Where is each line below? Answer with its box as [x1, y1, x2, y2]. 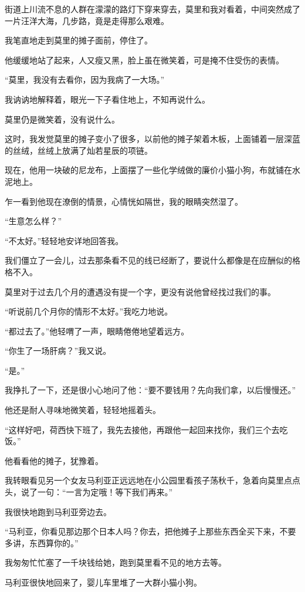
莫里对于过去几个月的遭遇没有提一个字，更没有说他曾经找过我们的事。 [5, 285, 276, 297]
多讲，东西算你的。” [5, 536, 79, 549]
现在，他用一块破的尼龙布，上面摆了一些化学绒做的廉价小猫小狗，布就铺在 [5, 164, 292, 176]
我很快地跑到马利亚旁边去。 [5, 505, 111, 517]
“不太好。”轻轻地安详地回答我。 [5, 234, 124, 246]
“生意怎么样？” [5, 215, 62, 227]
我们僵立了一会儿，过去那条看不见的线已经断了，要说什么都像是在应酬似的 [5, 254, 292, 266]
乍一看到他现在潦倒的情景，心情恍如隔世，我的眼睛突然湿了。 [5, 195, 243, 207]
